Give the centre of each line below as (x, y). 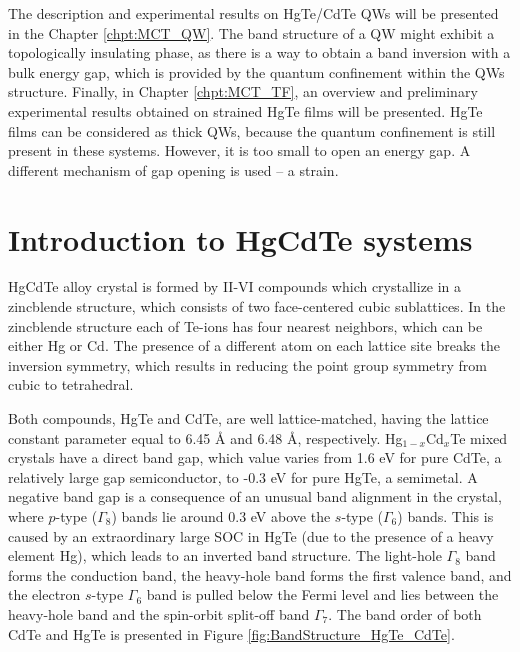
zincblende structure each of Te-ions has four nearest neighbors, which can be (245, 325)
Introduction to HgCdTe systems (240, 238)
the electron (44, 594)
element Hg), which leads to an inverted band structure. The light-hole (225, 555)
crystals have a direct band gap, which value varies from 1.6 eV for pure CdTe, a (255, 457)
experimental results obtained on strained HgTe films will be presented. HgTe (245, 110)
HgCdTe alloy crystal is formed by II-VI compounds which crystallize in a (235, 286)
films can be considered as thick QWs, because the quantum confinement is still (252, 130)
